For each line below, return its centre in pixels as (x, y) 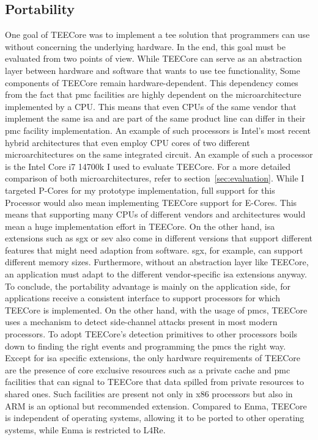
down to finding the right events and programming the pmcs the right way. (146, 346)
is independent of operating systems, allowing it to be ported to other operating (155, 418)
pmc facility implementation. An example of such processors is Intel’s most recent (158, 130)
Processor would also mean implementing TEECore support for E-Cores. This (151, 202)
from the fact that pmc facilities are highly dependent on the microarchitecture (153, 94)
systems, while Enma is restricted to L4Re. (85, 429)
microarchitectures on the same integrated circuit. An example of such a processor (159, 154)
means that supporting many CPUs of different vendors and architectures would (155, 214)
